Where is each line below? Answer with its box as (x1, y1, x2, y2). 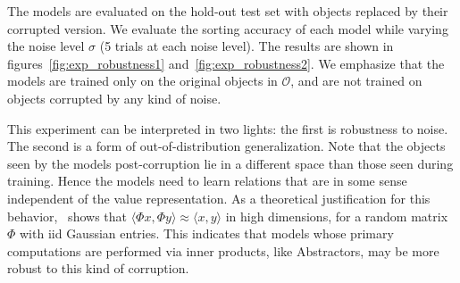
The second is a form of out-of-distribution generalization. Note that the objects (7, 137, 446, 155)
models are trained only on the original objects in (7, 71, 278, 90)
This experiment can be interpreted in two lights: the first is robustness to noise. (7, 119, 448, 137)
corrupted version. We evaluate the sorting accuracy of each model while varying (7, 19, 448, 37)
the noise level (7, 37, 85, 55)
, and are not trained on (290, 71, 422, 90)
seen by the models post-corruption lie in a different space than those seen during (7, 154, 454, 172)
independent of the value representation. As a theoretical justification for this (7, 188, 431, 207)
